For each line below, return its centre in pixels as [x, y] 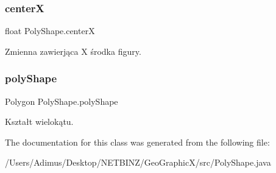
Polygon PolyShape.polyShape [62, 101]
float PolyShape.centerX [50, 31]
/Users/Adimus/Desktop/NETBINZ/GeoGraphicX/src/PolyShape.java [138, 162]
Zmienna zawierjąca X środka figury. [73, 51]
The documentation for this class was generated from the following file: [137, 142]
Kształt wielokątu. [39, 122]
